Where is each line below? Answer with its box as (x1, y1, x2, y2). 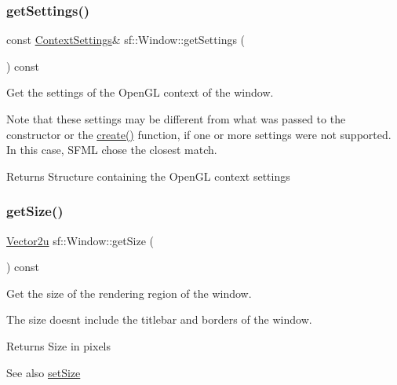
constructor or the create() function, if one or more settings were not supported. (6, 126, 392, 142)
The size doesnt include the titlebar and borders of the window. (6, 311, 312, 328)
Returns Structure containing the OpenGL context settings (6, 167, 290, 184)
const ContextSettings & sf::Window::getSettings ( (6, 31, 246, 48)
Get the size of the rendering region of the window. (6, 284, 252, 301)
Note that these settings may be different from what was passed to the (6, 111, 346, 126)
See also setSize (6, 364, 81, 380)
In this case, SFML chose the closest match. (6, 141, 217, 158)
